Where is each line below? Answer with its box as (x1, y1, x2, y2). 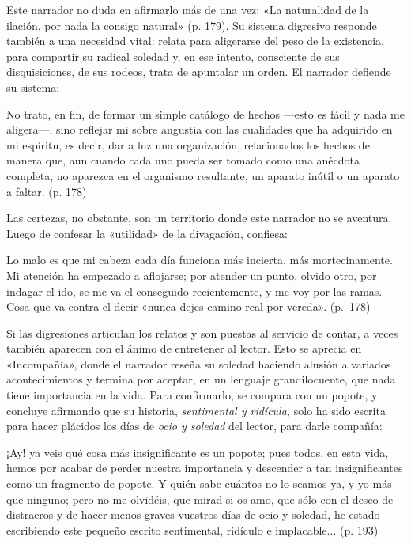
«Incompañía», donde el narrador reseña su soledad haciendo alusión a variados (6, 355, 391, 372)
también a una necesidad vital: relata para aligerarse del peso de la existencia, (6, 32, 385, 49)
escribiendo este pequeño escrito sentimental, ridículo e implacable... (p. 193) (6, 521, 379, 538)
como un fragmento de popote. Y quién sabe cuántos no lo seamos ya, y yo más (6, 475, 392, 492)
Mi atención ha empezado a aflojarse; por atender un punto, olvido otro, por (6, 266, 377, 283)
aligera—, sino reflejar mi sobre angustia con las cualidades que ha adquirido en (6, 121, 393, 138)
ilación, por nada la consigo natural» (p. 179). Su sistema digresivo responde (6, 17, 377, 33)
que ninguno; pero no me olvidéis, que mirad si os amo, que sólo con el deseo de (6, 490, 394, 507)
